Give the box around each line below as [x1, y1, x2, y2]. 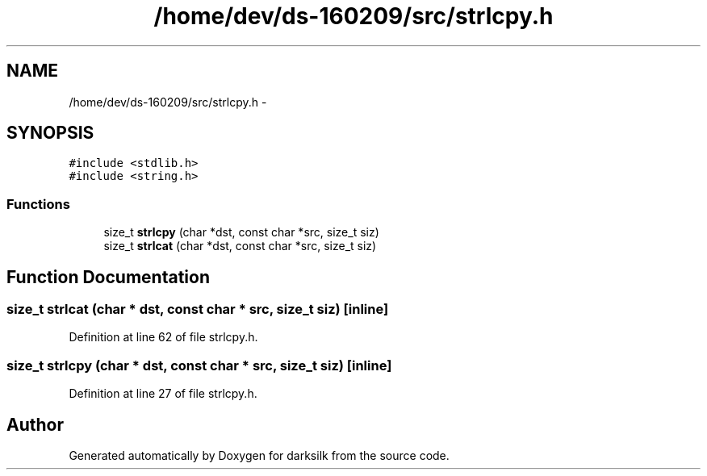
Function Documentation [6, 266, 210, 287]
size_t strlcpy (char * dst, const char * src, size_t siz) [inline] [6, 357, 392, 374]
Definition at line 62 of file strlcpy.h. [69, 330, 258, 344]
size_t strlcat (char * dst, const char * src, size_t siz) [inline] [6, 301, 389, 318]
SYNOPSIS [6, 123, 94, 144]
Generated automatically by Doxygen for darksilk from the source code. [69, 449, 450, 462]
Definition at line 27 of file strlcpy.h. [69, 386, 257, 401]
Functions [6, 195, 70, 212]
